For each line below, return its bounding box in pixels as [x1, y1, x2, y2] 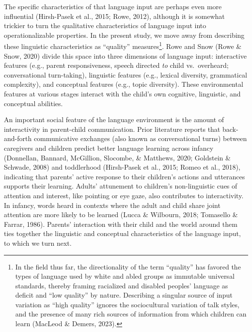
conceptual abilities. [4, 98, 63, 108]
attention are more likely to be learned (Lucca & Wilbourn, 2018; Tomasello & [4, 209, 238, 220]
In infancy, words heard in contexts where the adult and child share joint [4, 200, 220, 210]
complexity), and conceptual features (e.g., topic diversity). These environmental [4, 79, 243, 89]
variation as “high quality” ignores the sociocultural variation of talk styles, [15, 299, 239, 309]
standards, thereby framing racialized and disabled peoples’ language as [15, 280, 228, 290]
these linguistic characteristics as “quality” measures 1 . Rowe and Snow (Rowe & [4, 40, 242, 51]
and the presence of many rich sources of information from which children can [15, 309, 247, 319]
